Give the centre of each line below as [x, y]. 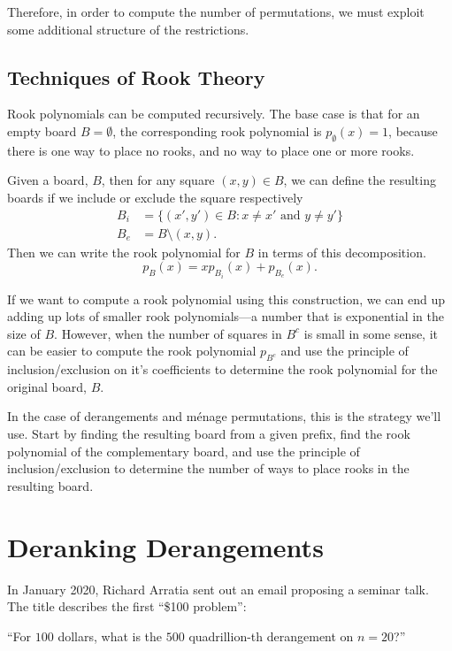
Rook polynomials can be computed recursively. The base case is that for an [214, 114]
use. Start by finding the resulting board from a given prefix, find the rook [209, 434]
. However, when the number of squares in [168, 333]
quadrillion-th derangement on [271, 636]
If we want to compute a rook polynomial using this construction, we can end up [226, 299]
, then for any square [158, 180]
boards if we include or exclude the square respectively [155, 197]
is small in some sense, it [371, 333]
